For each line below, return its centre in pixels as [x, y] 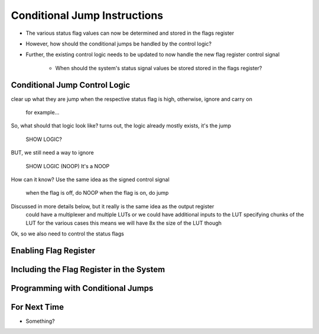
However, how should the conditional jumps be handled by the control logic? [119, 44]
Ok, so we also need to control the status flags [67, 234]
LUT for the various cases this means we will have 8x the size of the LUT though [123, 223]
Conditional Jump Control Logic [71, 85]
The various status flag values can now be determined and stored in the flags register [130, 33]
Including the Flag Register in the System [88, 269]
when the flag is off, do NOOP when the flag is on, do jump [97, 193]
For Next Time [38, 307]
